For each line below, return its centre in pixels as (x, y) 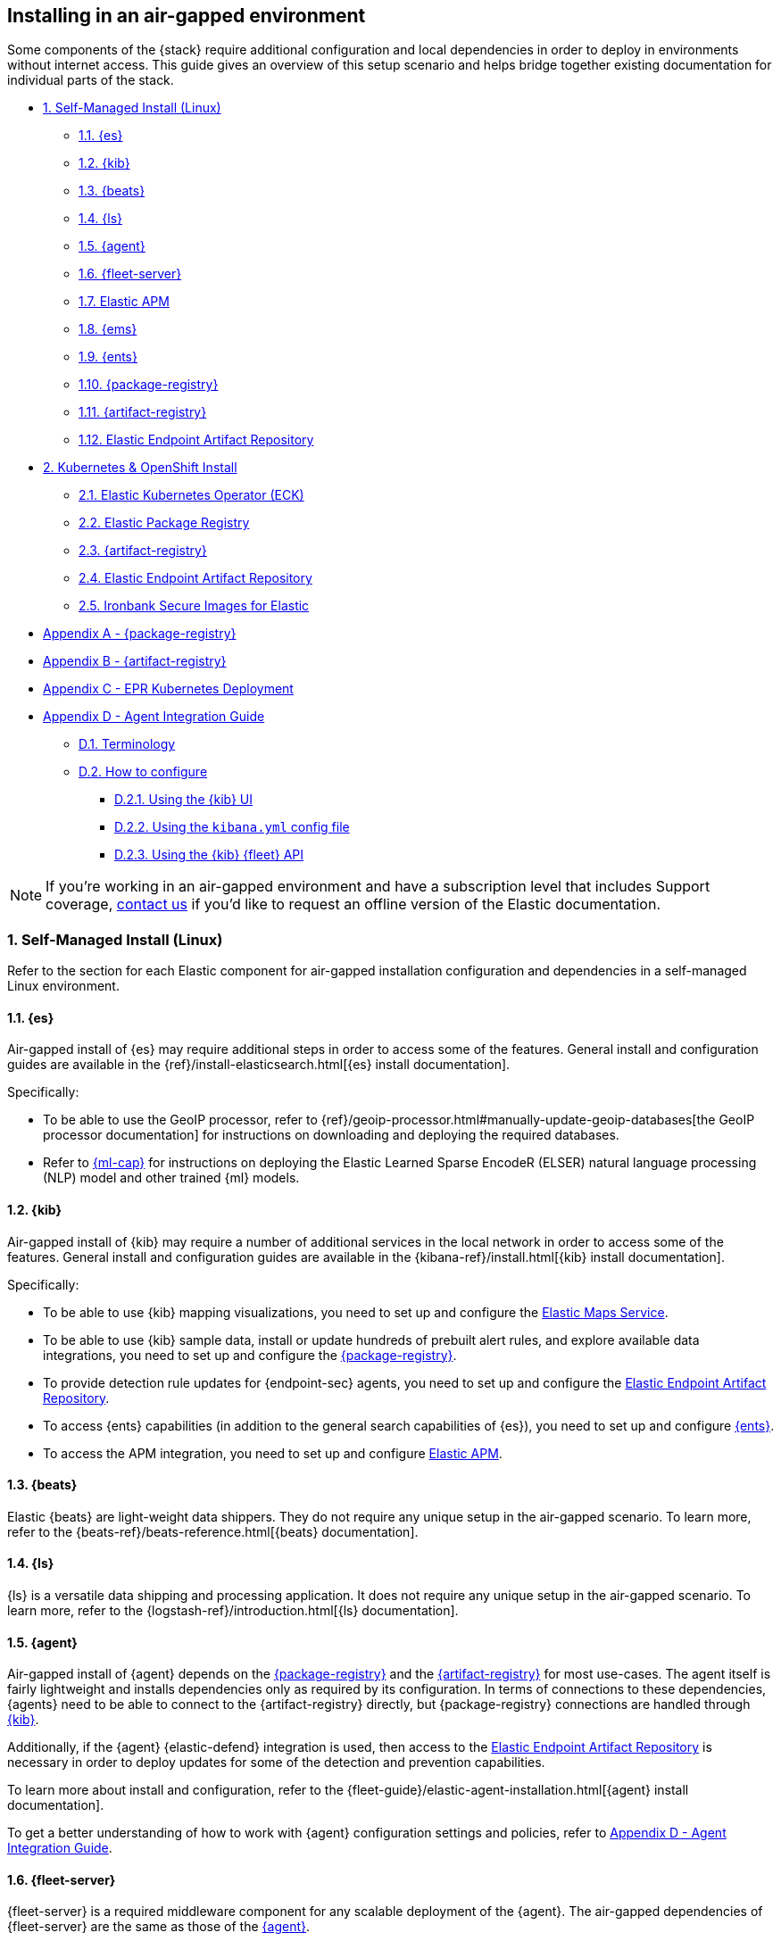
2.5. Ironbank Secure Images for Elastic (194, 606)
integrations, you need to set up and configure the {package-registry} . (250, 1355)
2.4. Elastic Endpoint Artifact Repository (195, 578)
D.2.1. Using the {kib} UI (184, 800)
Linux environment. (63, 986)
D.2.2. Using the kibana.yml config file (232, 827)
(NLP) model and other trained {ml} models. (171, 1178)
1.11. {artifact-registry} (143, 412)
